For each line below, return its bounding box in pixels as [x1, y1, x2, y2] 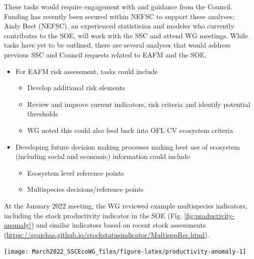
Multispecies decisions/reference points [27, 184, 144, 194]
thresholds [27, 108, 58, 119]
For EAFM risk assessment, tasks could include [15, 66, 158, 76]
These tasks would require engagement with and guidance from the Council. [4, 1, 232, 11]
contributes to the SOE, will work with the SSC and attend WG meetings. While [4, 30, 248, 40]
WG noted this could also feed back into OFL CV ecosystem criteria [27, 125, 233, 135]
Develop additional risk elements [27, 82, 125, 93]
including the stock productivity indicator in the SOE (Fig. [4, 210, 182, 220]
